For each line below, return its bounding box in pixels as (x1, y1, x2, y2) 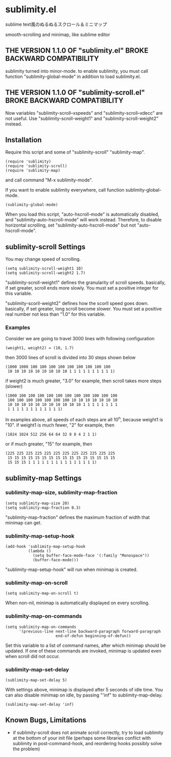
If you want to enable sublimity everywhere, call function (5, 187, 125, 193)
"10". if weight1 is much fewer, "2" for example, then (5, 422, 115, 428)
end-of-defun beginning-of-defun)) (55, 633, 131, 639)
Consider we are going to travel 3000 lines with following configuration (5, 336, 155, 342)
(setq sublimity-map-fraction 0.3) (5, 505, 81, 510)
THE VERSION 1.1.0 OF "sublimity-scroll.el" (5, 88, 145, 97)
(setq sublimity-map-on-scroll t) (5, 591, 79, 596)
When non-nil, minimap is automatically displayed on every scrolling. (5, 600, 150, 606)
